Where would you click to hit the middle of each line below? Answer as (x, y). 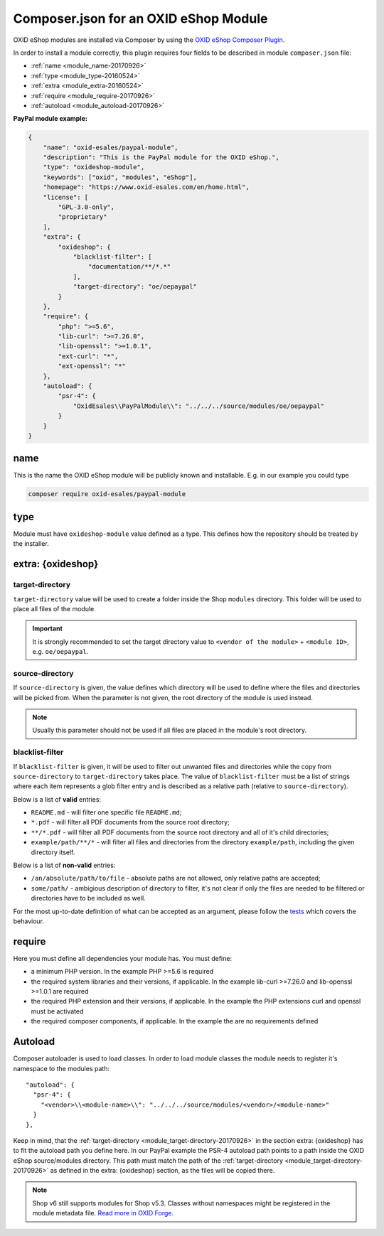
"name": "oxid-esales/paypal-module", (111, 147)
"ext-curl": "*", (88, 356)
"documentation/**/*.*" (129, 267)
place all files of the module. (54, 608)
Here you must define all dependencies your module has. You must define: (123, 958)
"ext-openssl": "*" (92, 366)
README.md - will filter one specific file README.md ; (106, 812)
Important (48, 628)
